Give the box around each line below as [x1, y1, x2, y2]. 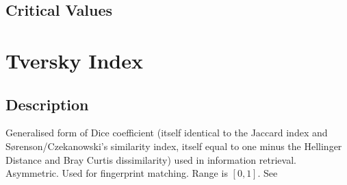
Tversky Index [5, 46, 144, 74]
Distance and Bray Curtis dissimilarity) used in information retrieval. [5, 152, 296, 166]
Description [5, 93, 89, 114]
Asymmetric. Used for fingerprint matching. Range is [5, 166, 228, 180]
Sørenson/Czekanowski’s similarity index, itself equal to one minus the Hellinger [5, 138, 342, 153]
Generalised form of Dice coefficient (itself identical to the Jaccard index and [5, 125, 328, 140]
